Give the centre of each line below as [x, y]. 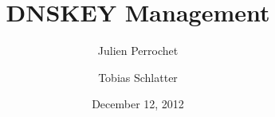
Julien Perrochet [138, 51]
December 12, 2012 [138, 104]
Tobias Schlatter [138, 77]
